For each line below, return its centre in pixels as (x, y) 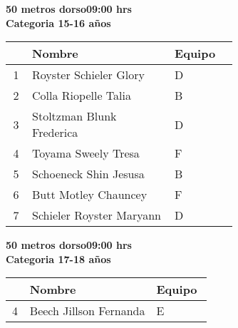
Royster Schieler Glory (88, 75)
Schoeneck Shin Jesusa (88, 174)
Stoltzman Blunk (74, 116)
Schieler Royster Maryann (97, 215)
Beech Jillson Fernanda (87, 311)
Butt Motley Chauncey (90, 195)
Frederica (55, 133)
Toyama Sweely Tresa (86, 153)
